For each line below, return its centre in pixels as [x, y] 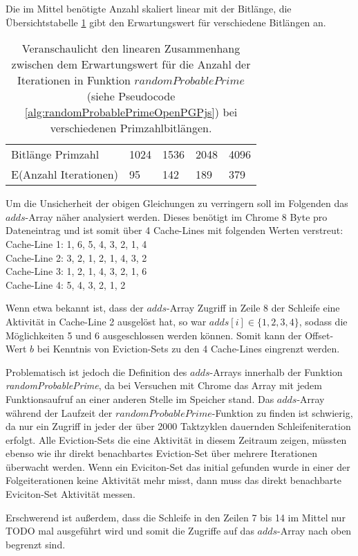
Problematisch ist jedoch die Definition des [96, 371]
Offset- [319, 335]
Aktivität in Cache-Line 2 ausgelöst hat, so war [106, 321]
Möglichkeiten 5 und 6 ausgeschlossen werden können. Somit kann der [154, 335]
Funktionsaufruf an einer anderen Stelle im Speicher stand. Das [140, 398]
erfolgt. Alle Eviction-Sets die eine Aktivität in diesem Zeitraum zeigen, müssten [176, 439]
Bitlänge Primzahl [55, 154]
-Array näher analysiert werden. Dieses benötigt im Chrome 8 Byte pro [176, 216]
